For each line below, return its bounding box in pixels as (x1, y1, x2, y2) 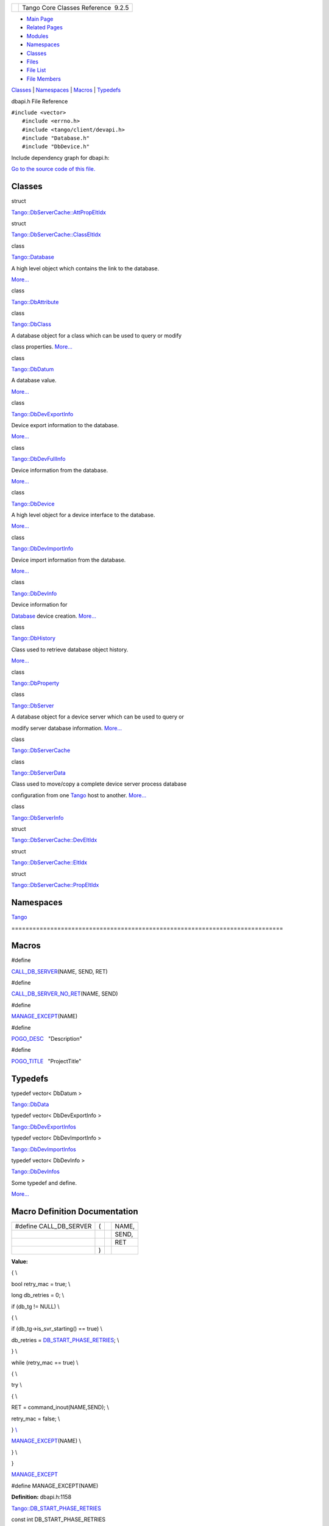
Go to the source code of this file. (11, 165, 96, 173)
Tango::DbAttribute (11, 298, 59, 305)
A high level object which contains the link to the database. (11, 264, 160, 272)
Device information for (11, 601, 68, 609)
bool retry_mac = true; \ (11, 1280, 71, 1287)
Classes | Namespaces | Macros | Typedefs (11, 86, 121, 94)
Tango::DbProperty (11, 679, 60, 687)
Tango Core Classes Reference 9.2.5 (22, 4, 129, 12)
